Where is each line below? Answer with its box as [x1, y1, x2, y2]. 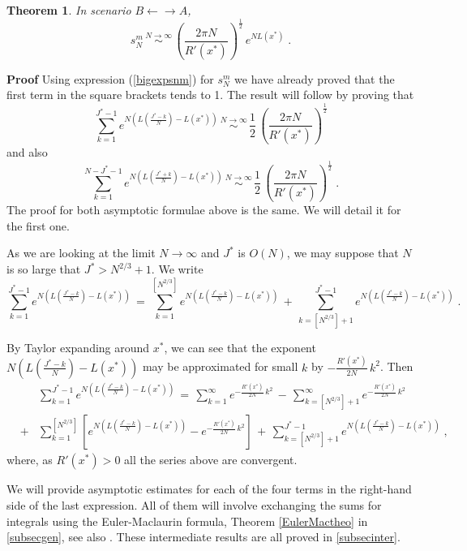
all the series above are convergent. [124, 451, 298, 468]
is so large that [6, 260, 81, 278]
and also [6, 144, 48, 161]
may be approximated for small [142, 358, 298, 375]
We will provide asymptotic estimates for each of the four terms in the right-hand [6, 480, 412, 497]
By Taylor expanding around [6, 338, 150, 355]
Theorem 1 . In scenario [6, 2, 131, 18]
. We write [151, 260, 204, 278]
